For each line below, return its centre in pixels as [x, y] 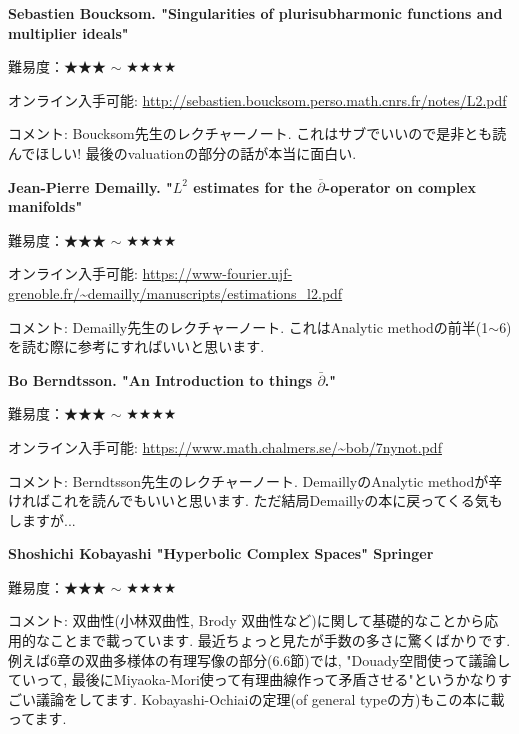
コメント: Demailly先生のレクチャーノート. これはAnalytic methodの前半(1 [248, 326]
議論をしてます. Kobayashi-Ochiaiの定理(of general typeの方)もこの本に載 [270, 698]
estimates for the [252, 186]
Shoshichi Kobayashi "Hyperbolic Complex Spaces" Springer [221, 553]
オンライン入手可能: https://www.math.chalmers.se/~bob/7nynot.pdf [225, 446]
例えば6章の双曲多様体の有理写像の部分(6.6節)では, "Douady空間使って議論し [259, 659]
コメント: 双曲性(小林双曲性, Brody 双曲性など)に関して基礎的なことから [246, 620]
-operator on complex [400, 186]
